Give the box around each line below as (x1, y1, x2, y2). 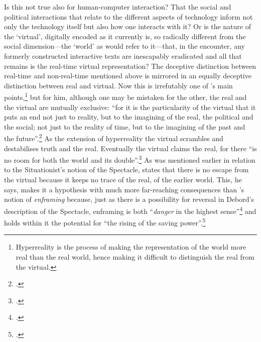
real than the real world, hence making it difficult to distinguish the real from (16, 251, 254, 262)
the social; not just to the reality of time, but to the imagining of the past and (4, 121, 245, 132)
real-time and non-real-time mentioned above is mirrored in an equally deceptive (4, 70, 251, 81)
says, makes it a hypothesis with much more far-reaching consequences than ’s (4, 184, 244, 194)
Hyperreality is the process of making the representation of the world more (16, 242, 246, 252)
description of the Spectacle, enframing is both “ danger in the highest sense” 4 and (4, 204, 256, 216)
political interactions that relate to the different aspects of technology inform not (4, 11, 253, 22)
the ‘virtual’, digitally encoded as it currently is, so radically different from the (4, 31, 246, 41)
